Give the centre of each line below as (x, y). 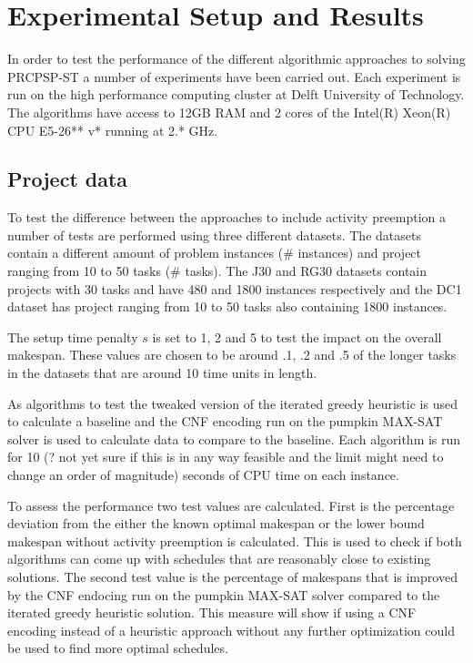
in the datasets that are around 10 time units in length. (162, 373)
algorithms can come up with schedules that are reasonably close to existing (219, 559)
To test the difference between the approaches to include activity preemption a (227, 217)
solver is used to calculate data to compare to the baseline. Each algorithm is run (234, 439)
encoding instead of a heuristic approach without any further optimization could (231, 630)
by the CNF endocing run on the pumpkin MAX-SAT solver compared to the (224, 594)
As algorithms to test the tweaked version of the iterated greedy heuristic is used (232, 403)
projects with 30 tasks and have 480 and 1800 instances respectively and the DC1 (235, 288)
